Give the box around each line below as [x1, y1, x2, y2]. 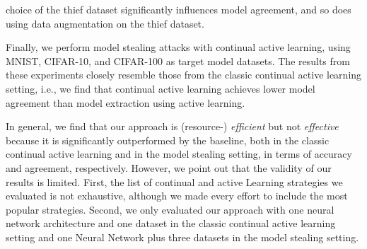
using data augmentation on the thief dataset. [6, 16, 204, 30]
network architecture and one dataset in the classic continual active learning [6, 216, 336, 231]
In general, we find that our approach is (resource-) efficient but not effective [6, 119, 339, 134]
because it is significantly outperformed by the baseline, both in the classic [6, 132, 330, 147]
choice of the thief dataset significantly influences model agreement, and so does [6, 2, 351, 16]
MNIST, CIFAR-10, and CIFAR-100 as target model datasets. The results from [6, 53, 350, 68]
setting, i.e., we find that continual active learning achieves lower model [6, 81, 315, 95]
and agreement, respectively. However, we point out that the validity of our [6, 160, 332, 175]
